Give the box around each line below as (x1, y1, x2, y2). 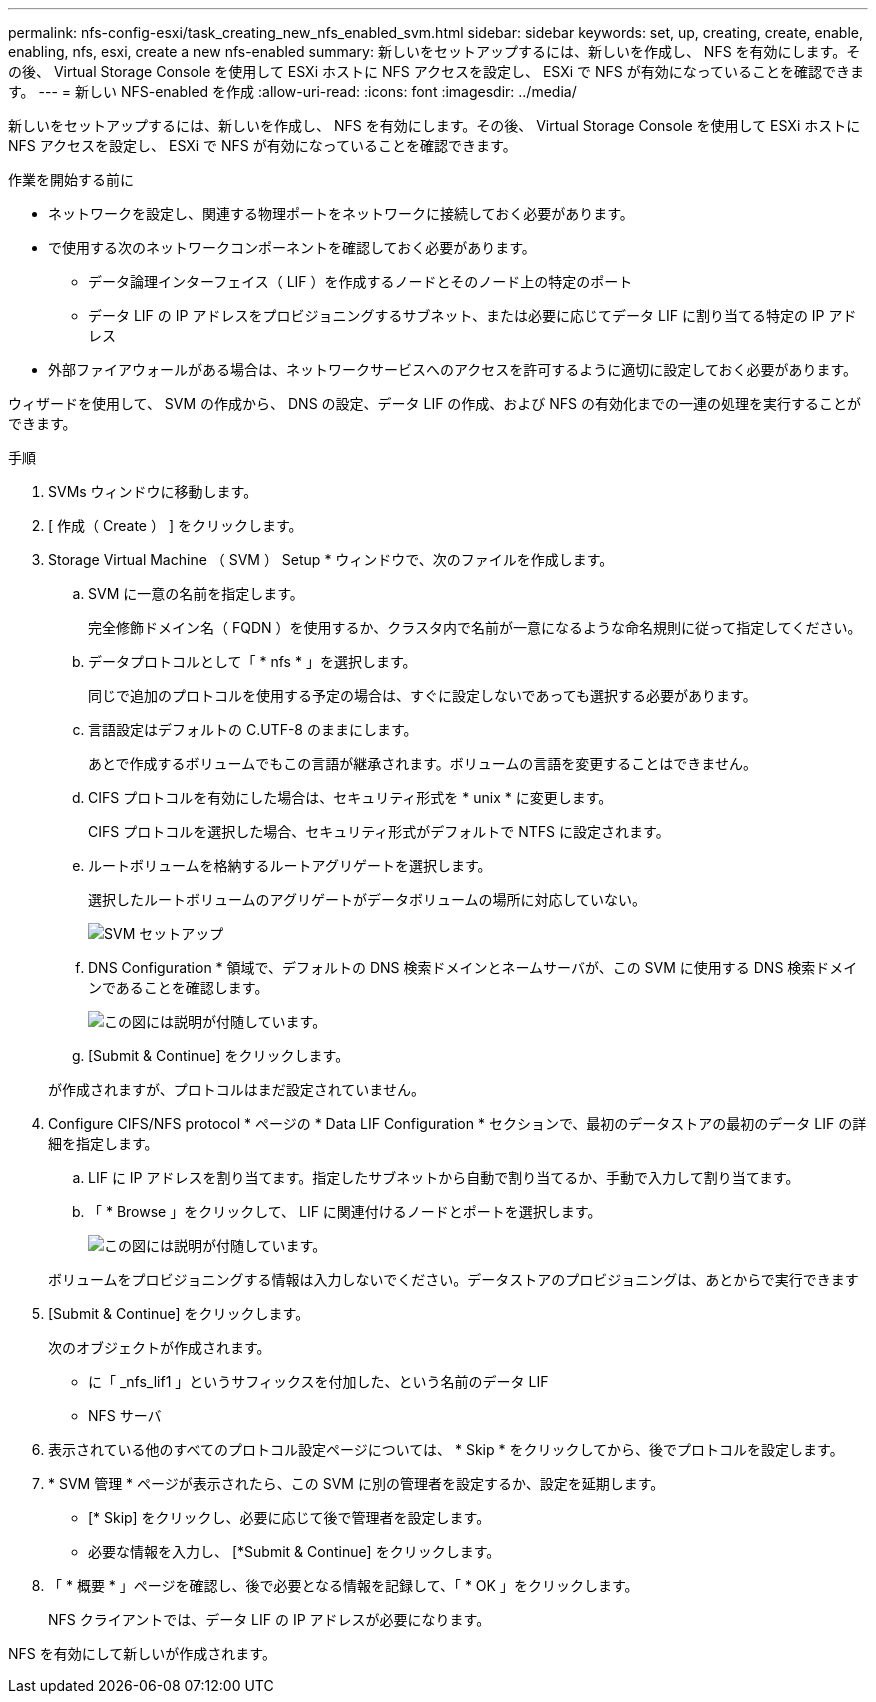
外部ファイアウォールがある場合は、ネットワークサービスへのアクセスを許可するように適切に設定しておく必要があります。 (48, 361, 858, 378)
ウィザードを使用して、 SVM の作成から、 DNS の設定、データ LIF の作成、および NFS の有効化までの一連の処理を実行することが (8, 395, 862, 412)
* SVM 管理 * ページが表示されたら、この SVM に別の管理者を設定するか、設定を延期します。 (48, 1475, 665, 1492)
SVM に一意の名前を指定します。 (88, 585, 304, 602)
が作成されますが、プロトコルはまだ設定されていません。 (48, 1081, 425, 1098)
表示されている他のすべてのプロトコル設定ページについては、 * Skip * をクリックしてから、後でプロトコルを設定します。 (48, 1441, 844, 1458)
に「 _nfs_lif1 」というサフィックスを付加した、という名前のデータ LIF (88, 1373, 549, 1390)
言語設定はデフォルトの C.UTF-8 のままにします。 (88, 721, 418, 738)
